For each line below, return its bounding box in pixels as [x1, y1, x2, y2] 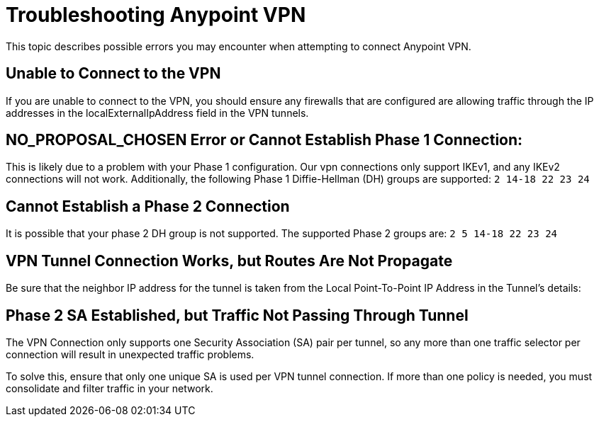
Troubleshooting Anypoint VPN [6, 3, 306, 27]
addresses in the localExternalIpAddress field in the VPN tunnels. [6, 106, 309, 119]
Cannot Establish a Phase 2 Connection [6, 197, 290, 215]
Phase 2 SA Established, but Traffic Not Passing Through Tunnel [6, 306, 469, 324]
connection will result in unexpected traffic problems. [6, 348, 254, 360]
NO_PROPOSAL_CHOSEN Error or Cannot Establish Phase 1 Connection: [6, 131, 523, 149]
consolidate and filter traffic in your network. [6, 382, 213, 394]
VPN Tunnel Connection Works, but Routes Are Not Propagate [6, 251, 453, 270]
